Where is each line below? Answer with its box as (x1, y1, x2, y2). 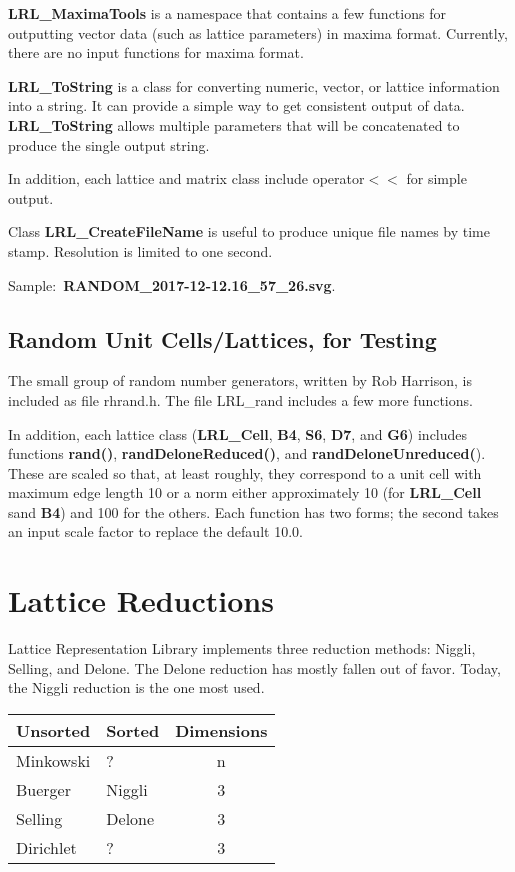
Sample (8, 274, 53, 295)
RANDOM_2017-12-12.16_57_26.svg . (63, 274, 336, 295)
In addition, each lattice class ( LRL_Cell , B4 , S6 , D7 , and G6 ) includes (8, 423, 468, 444)
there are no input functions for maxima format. (8, 42, 304, 63)
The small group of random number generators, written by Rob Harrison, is (8, 370, 473, 391)
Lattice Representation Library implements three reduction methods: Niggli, (8, 638, 476, 659)
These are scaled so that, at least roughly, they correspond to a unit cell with (8, 462, 482, 483)
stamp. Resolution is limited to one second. (8, 240, 273, 261)
